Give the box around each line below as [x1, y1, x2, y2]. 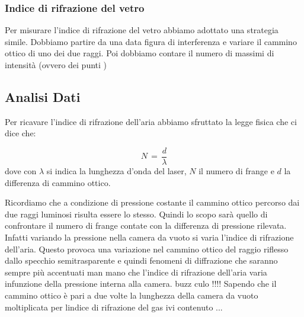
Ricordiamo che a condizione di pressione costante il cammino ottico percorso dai [5, 196, 300, 209]
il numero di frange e [199, 165, 274, 177]
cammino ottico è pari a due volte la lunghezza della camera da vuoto [5, 289, 258, 301]
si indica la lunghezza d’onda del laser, [46, 165, 187, 177]
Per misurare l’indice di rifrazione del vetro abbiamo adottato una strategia [5, 24, 279, 36]
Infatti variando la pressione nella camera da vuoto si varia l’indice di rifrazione [5, 231, 294, 244]
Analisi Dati [5, 87, 81, 105]
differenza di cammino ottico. [5, 176, 111, 188]
